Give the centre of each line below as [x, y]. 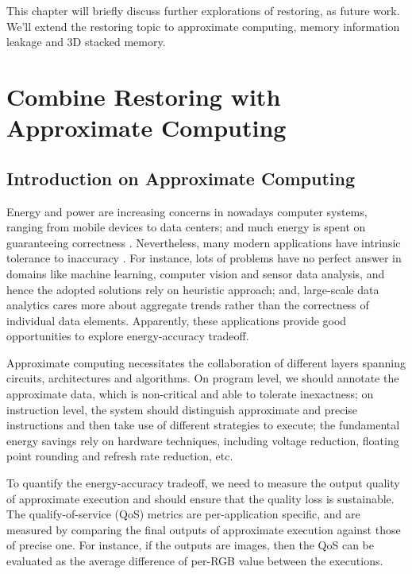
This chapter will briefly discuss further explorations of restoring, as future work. [203, 10]
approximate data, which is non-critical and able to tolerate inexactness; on [190, 394]
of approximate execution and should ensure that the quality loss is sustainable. [200, 498]
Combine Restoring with [144, 96]
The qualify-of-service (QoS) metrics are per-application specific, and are [183, 514]
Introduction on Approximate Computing [181, 178]
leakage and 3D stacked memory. [86, 42]
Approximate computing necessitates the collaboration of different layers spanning [206, 362]
